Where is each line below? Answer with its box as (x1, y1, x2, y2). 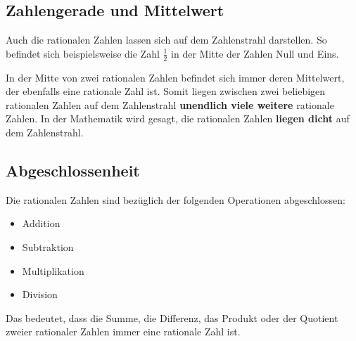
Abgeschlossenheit (6, 159, 140, 181)
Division (22, 287, 58, 302)
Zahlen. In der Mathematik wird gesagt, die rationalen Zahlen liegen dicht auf (6, 111, 350, 126)
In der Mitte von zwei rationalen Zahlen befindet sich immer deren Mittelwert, (6, 70, 345, 84)
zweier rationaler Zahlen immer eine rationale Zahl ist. (6, 324, 241, 339)
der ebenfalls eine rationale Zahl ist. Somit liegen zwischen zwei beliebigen (6, 84, 326, 98)
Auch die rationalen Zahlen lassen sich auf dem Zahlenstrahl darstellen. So (6, 32, 327, 47)
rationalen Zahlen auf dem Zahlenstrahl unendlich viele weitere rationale (6, 97, 334, 112)
